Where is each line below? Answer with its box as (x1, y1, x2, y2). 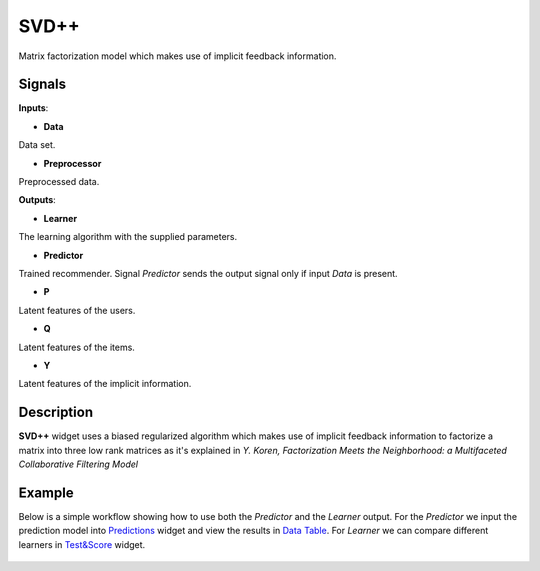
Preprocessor (43, 157, 102, 169)
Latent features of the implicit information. (18, 378, 192, 390)
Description (18, 404, 94, 421)
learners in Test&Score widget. (18, 538, 146, 550)
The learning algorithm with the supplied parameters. (18, 231, 238, 243)
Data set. (18, 139, 56, 151)
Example (18, 484, 74, 501)
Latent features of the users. (18, 304, 136, 316)
